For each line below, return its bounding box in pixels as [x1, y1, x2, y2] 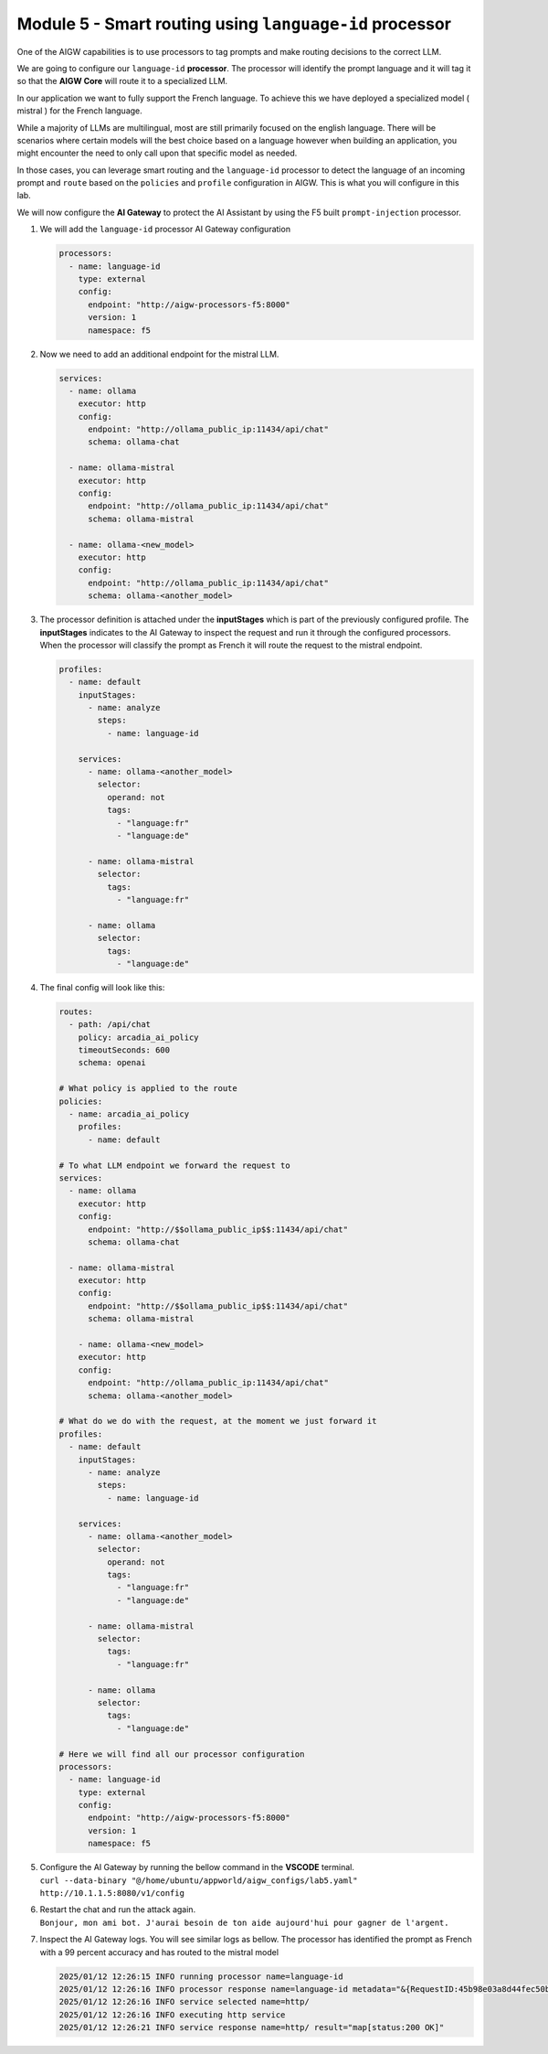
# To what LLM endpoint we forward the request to [58, 1160, 291, 1171]
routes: [58, 1006, 93, 1017]
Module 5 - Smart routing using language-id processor [16, 14, 452, 34]
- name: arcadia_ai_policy [68, 1109, 190, 1119]
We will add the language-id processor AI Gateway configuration [39, 224, 291, 235]
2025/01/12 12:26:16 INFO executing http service [58, 2009, 286, 2020]
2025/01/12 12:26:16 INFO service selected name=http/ [58, 1996, 310, 2007]
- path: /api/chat [68, 1020, 151, 1030]
